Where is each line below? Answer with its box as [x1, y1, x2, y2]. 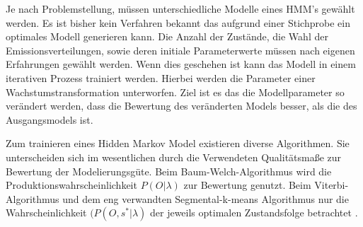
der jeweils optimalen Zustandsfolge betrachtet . [149, 205, 358, 220]
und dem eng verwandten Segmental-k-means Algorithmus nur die [62, 191, 349, 206]
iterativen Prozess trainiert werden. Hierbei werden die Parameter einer [6, 70, 316, 85]
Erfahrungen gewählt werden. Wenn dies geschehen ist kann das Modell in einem [6, 57, 356, 71]
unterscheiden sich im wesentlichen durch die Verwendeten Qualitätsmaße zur [6, 149, 342, 164]
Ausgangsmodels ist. [6, 112, 93, 127]
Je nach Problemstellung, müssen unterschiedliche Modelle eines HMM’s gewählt [6, 1, 355, 16]
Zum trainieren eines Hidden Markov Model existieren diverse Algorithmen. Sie [6, 136, 350, 151]
